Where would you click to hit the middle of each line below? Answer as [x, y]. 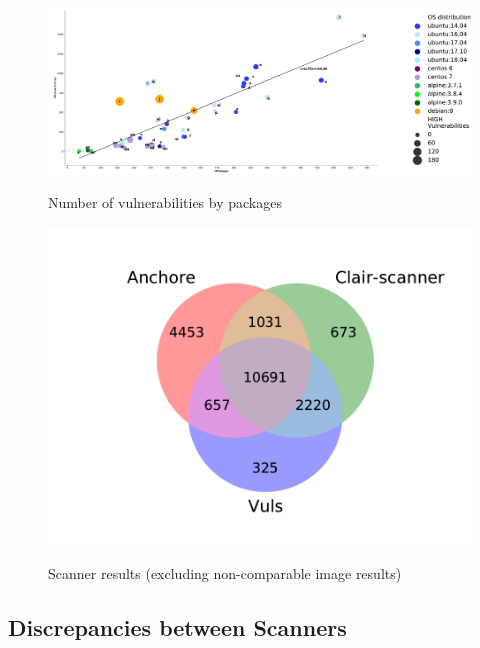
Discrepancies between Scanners [177, 626]
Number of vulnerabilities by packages [165, 202]
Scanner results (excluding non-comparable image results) [225, 572]
